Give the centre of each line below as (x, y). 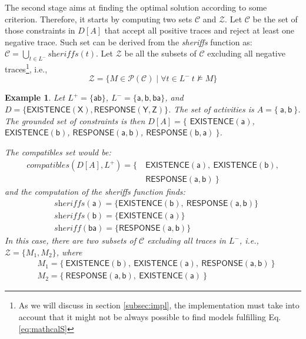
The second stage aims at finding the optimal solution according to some (136, 7)
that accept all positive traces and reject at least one (199, 30)
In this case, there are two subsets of (70, 240)
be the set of (275, 19)
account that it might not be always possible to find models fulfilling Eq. (150, 316)
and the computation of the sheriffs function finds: (95, 192)
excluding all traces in (187, 240)
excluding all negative (246, 53)
